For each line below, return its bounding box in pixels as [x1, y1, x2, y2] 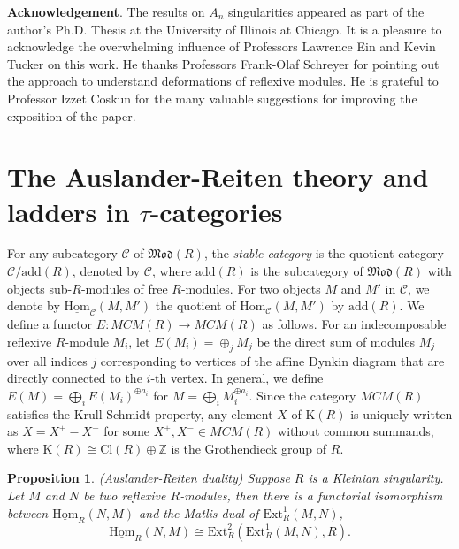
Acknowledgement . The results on [7, 3, 205, 20]
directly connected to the [7, 369, 142, 387]
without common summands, [278, 422, 434, 440]
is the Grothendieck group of [171, 438, 327, 457]
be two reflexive [83, 486, 166, 505]
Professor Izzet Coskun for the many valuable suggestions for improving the [7, 88, 417, 107]
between [7, 503, 49, 522]
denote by [7, 296, 60, 315]
